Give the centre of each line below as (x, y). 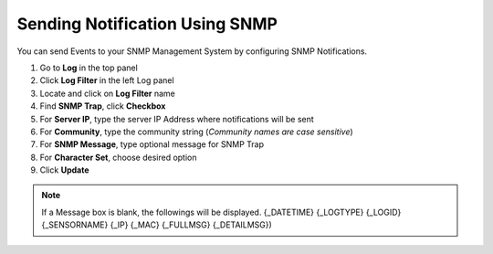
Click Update (64, 170)
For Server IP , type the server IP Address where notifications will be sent (177, 119)
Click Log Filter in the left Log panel (107, 80)
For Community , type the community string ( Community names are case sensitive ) (196, 132)
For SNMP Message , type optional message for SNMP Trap (152, 144)
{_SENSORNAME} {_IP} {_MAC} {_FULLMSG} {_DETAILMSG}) (157, 225)
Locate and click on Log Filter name (107, 93)
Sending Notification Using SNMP (147, 24)
